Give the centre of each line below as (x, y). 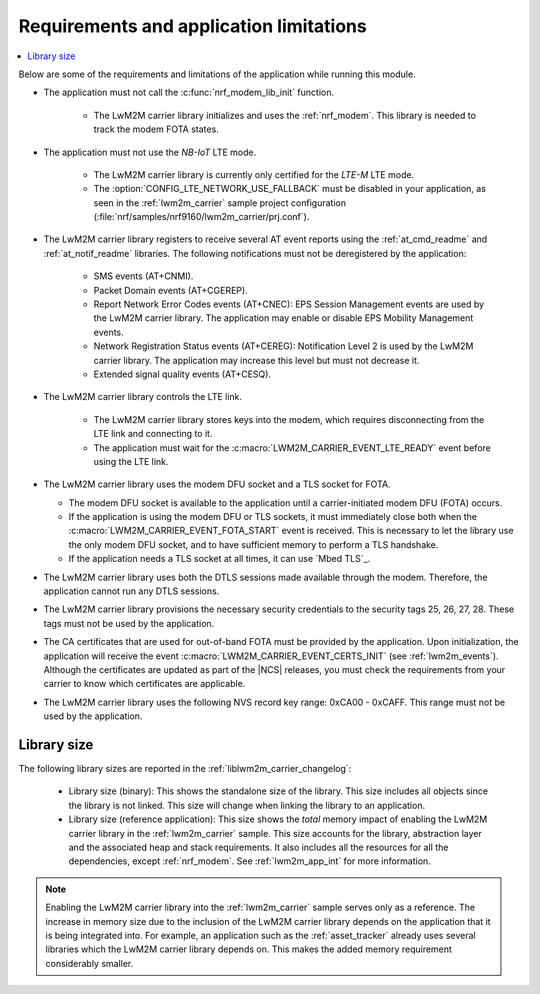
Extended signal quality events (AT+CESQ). (182, 374)
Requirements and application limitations (192, 26)
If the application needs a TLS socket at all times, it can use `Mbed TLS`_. (219, 559)
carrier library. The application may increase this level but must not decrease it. (256, 360)
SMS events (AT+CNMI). (143, 276)
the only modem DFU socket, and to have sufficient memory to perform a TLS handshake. (253, 544)
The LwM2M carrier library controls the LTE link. (143, 397)
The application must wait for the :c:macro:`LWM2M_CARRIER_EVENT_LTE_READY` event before (292, 447)
